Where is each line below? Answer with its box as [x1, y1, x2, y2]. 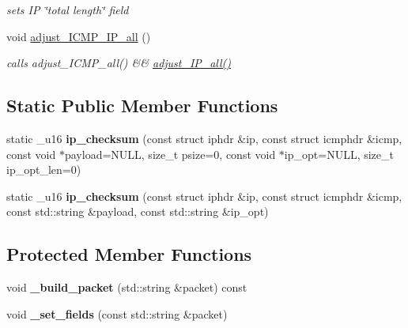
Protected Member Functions [6, 242, 252, 266]
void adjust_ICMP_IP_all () [6, 28, 151, 44]
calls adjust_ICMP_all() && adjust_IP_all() [6, 55, 232, 71]
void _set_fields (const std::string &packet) [6, 305, 228, 322]
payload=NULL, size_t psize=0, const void [64, 145, 276, 162]
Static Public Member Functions [6, 93, 278, 118]
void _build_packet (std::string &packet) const [6, 279, 247, 296]
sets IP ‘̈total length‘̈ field [6, 2, 129, 17]
